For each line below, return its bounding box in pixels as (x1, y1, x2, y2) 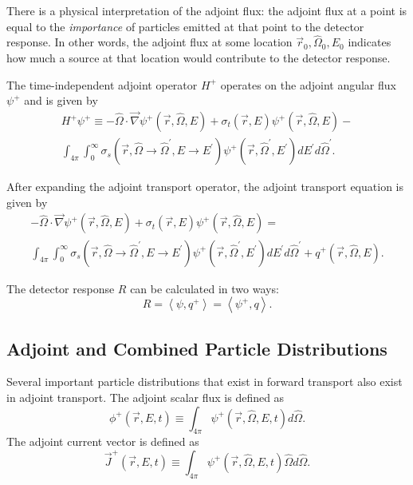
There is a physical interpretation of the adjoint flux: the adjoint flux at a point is (6, 2, 407, 18)
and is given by (24, 92, 98, 109)
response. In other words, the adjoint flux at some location (6, 34, 293, 50)
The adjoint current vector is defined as (6, 433, 199, 450)
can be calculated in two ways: (130, 280, 279, 296)
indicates (348, 34, 391, 50)
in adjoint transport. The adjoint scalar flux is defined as (6, 388, 285, 405)
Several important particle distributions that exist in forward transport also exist (6, 373, 403, 390)
